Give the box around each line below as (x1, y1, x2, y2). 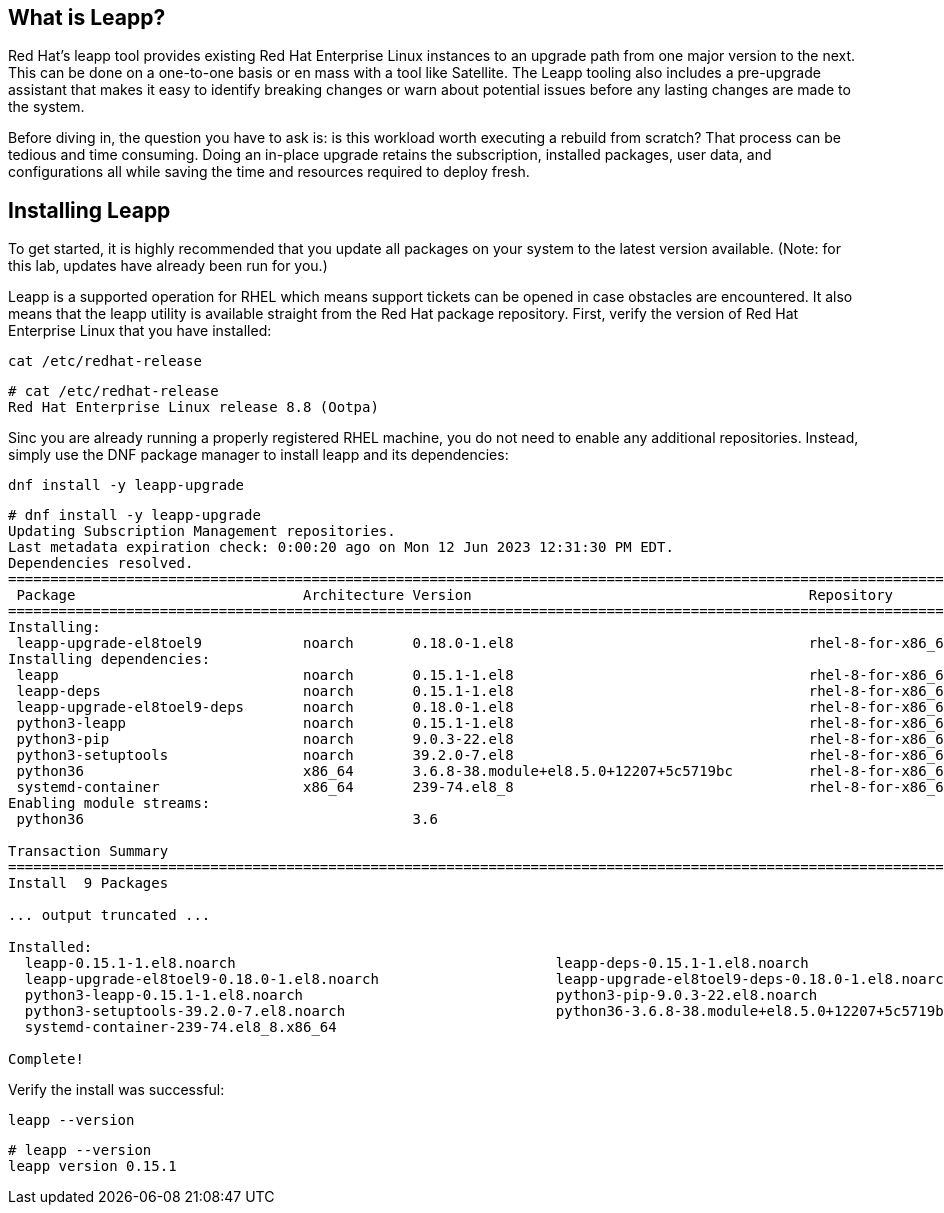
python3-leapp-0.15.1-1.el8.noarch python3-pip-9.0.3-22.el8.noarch (24, 987, 818, 1004)
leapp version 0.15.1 (8, 1158, 177, 1175)
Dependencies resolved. (8, 555, 194, 572)
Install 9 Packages (8, 875, 169, 892)
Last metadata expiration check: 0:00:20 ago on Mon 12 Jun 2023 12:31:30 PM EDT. (8, 539, 674, 556)
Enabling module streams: (8, 795, 211, 812)
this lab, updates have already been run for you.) (8, 257, 328, 275)
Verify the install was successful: (8, 1081, 225, 1099)
